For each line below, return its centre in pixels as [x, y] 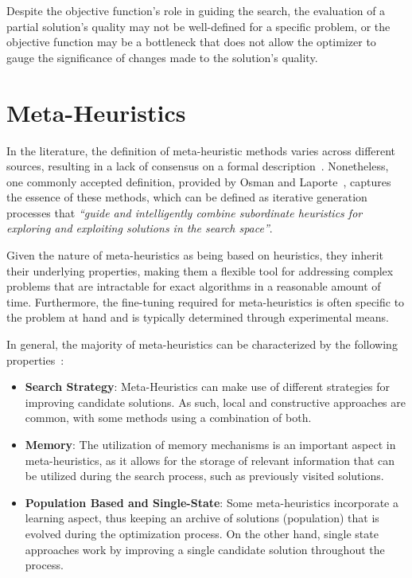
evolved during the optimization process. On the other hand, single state [202, 533]
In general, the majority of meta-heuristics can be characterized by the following [202, 344]
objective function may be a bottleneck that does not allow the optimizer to [191, 42]
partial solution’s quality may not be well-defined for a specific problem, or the [198, 26]
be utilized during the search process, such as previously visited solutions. [204, 476]
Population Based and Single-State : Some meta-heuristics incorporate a [212, 502]
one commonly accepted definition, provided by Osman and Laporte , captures [199, 181]
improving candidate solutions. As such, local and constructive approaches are [215, 402]
